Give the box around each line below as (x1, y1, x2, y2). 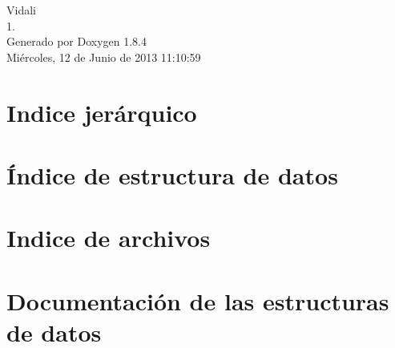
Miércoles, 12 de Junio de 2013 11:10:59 (6, 48, 201, 65)
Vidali (6, 2, 36, 18)
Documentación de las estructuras (6, 284, 389, 317)
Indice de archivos (6, 221, 211, 254)
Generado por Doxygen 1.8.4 (6, 33, 147, 50)
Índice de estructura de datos (6, 158, 338, 191)
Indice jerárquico (6, 95, 197, 128)
